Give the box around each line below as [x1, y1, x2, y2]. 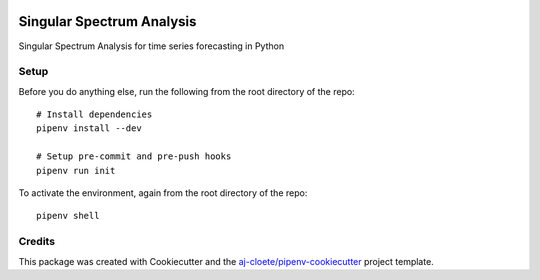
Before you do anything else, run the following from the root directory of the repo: [18, 85, 355, 97]
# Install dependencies [36, 109, 153, 120]
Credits [18, 235, 55, 249]
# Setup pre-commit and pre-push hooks [36, 151, 232, 162]
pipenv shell [36, 210, 100, 222]
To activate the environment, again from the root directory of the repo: [18, 187, 308, 199]
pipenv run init [36, 165, 116, 176]
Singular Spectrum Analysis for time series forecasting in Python [18, 40, 285, 52]
